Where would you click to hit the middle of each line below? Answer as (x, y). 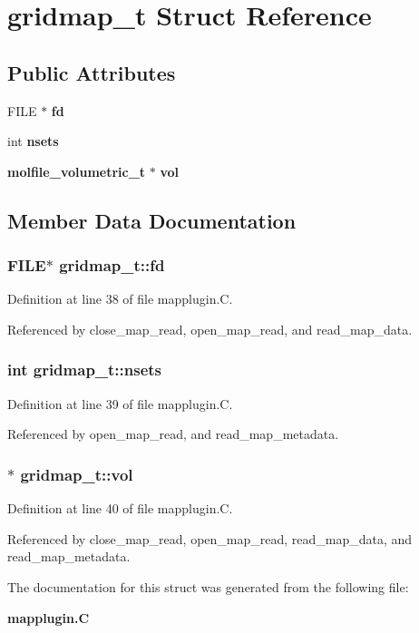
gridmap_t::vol (77, 474)
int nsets (33, 141)
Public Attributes (92, 72)
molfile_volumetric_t (77, 171)
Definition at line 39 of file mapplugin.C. (120, 403)
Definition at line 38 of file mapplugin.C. (120, 299)
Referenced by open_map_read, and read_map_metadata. (173, 434)
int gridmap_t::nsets (85, 370)
